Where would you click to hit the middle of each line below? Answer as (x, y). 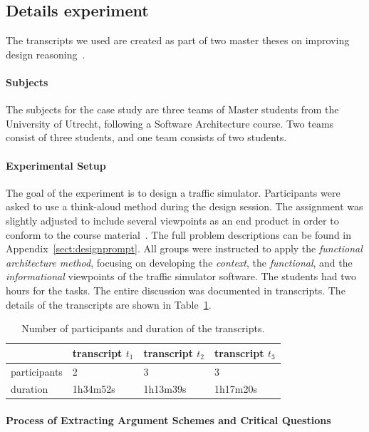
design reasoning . (46, 54)
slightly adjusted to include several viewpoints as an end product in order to (172, 220)
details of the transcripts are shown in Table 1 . (109, 304)
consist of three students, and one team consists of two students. (146, 137)
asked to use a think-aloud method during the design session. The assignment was (184, 206)
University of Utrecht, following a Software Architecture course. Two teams (170, 123)
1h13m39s (165, 389)
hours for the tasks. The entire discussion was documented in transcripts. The (176, 290)
